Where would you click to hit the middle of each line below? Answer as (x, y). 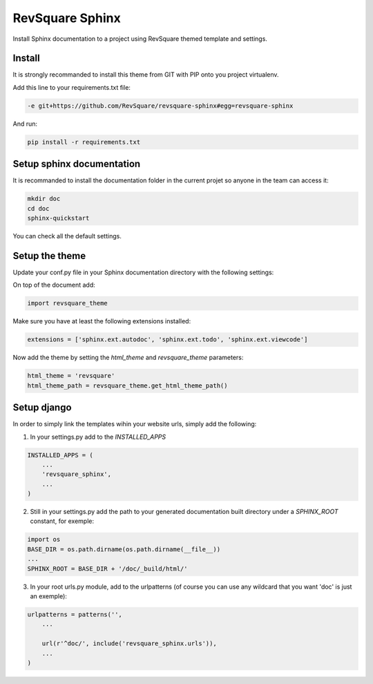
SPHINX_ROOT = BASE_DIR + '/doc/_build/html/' (107, 569)
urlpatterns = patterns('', (75, 614)
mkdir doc (44, 199)
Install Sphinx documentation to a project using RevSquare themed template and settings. (140, 39)
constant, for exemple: (62, 521)
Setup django (42, 408)
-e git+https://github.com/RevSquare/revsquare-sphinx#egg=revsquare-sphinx (160, 106)
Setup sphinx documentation (77, 164)
